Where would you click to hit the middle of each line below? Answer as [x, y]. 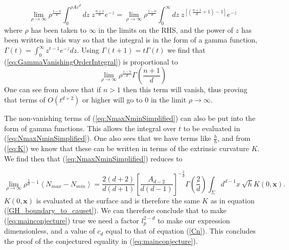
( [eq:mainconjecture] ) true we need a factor [72, 220]
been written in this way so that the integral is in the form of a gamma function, [131, 40]
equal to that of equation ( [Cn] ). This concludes [181, 231]
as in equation [232, 200]
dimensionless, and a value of [50, 231]
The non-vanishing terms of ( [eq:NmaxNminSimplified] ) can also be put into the [130, 118]
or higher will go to [113, 100]
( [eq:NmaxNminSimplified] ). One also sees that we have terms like [108, 138]
